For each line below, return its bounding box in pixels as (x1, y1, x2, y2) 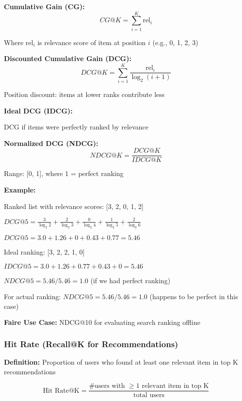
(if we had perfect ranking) (90, 275, 171, 285)
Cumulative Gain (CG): (4, 1, 85, 11)
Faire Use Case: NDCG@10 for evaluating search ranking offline (4, 317, 200, 327)
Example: (4, 185, 36, 195)
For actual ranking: (4, 291, 61, 302)
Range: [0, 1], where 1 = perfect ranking (4, 168, 124, 178)
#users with (89, 383, 125, 390)
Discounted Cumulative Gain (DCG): (4, 53, 131, 64)
